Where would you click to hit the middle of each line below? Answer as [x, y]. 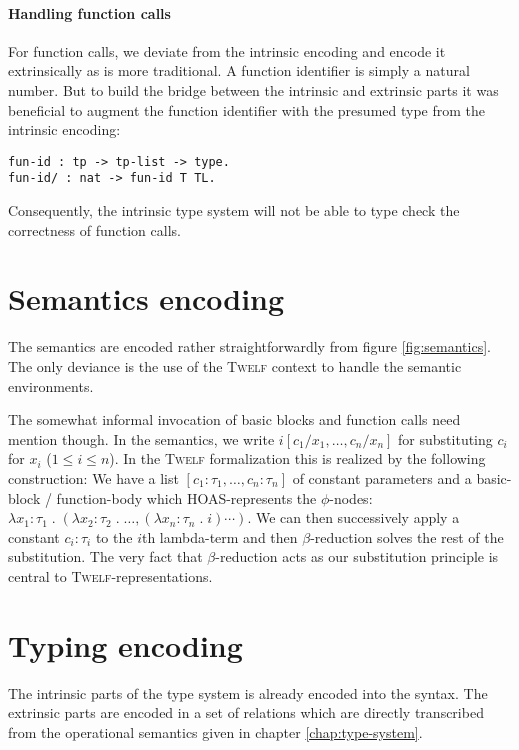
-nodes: [351, 497]
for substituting [445, 438]
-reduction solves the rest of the [407, 536]
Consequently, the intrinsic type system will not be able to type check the [234, 210]
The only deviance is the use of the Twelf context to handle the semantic [235, 365]
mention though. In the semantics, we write [141, 438]
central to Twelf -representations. [110, 575]
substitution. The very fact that [105, 556]
